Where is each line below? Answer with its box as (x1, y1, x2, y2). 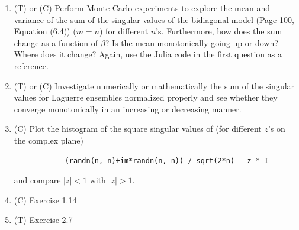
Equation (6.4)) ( (14, 25, 76, 37)
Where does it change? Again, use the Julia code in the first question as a (14, 48, 282, 60)
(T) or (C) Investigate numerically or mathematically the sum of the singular (14, 79, 295, 92)
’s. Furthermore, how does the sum (156, 25, 282, 37)
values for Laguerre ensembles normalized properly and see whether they (14, 91, 278, 103)
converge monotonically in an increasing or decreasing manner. (14, 102, 242, 115)
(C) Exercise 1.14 (14, 193, 77, 206)
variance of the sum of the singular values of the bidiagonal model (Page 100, (14, 13, 294, 25)
